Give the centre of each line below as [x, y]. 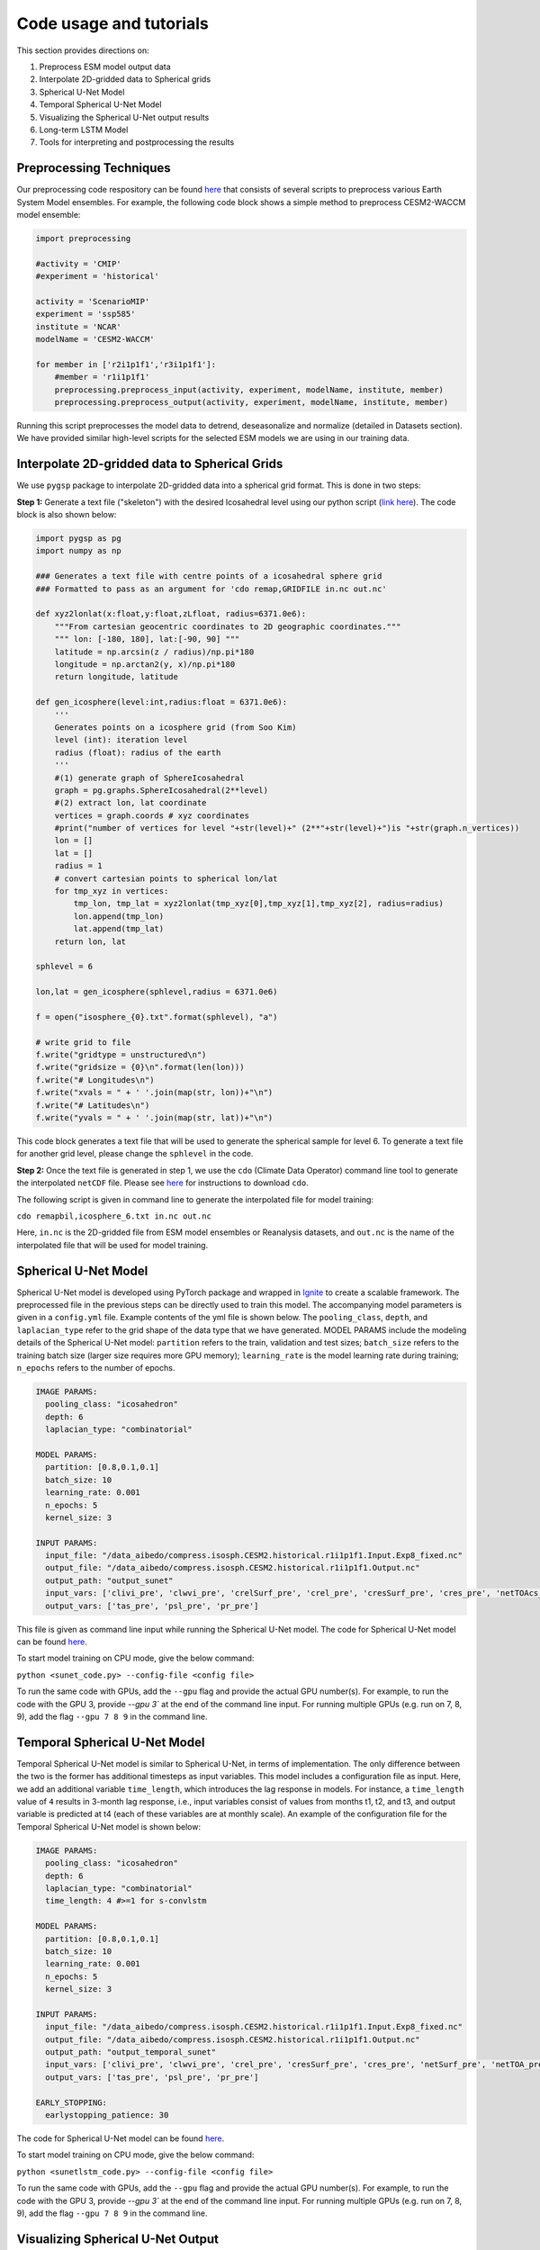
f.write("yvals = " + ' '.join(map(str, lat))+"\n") [154, 1118]
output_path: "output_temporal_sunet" [130, 2052]
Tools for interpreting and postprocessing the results [137, 142]
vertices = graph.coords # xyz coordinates [152, 815]
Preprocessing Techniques [94, 168]
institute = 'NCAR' [78, 327]
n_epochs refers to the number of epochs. [96, 1368]
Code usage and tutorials [112, 23]
